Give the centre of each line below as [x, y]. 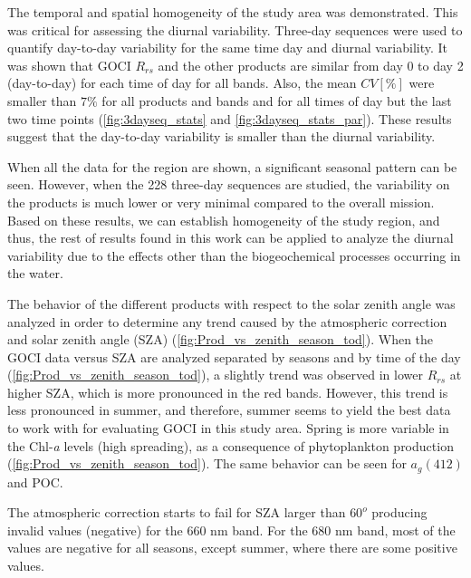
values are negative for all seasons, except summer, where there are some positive [232, 548]
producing [399, 512]
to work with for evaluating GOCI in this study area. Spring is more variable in [228, 428]
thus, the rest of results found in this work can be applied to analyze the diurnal [231, 238]
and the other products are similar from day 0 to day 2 [311, 65]
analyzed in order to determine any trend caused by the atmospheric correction [227, 321]
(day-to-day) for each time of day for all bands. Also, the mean [182, 83]
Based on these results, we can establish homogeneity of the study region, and [224, 220]
